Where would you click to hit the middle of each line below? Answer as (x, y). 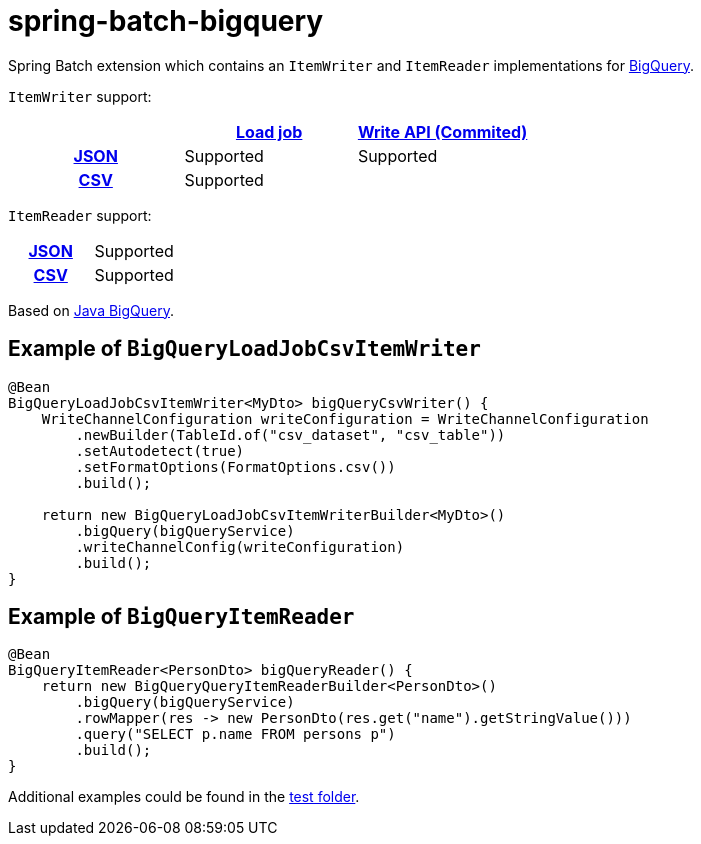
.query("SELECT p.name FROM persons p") (235, 734)
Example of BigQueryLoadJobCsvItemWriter (244, 349)
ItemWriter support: (80, 96)
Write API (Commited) (442, 131)
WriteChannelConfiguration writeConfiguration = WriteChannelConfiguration (345, 418)
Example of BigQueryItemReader (181, 617)
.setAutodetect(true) (160, 450)
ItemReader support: (80, 215)
